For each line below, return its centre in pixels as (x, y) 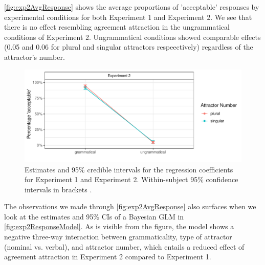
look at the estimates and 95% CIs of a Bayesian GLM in (94, 216)
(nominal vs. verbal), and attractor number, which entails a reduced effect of (124, 246)
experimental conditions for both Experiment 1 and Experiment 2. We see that (128, 17)
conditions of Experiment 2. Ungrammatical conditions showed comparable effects (132, 37)
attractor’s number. (35, 57)
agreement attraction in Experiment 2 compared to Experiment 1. (108, 257)
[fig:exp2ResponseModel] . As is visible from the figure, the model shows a (119, 226)
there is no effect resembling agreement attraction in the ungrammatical (117, 27)
